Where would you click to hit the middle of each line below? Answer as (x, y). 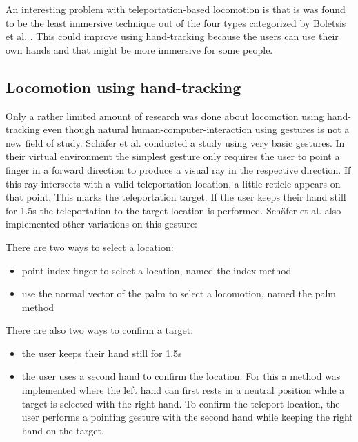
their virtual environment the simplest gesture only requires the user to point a (173, 156)
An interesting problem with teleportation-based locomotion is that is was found (176, 9)
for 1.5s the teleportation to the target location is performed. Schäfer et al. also (173, 210)
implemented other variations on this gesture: (102, 224)
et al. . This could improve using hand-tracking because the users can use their (172, 36)
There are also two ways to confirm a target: (100, 330)
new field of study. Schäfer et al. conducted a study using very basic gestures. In (175, 142)
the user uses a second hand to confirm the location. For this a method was (181, 376)
